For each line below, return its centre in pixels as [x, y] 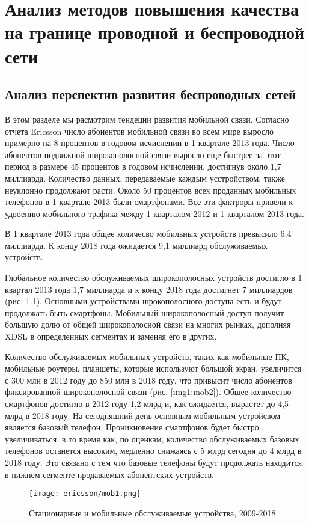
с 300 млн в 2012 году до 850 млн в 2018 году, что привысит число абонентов [148, 380]
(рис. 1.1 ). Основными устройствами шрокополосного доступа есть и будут [143, 301]
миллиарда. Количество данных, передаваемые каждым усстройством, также [145, 178]
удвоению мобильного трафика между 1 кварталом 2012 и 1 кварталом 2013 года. [154, 213]
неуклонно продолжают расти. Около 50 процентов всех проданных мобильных [151, 190]
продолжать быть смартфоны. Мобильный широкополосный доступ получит [145, 312]
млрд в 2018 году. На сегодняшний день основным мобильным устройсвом [143, 415]
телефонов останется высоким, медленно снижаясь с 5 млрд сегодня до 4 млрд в [153, 451]
